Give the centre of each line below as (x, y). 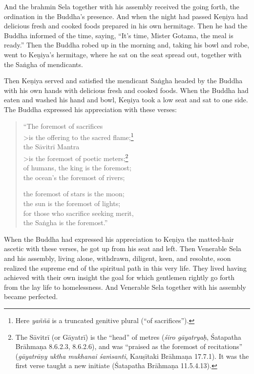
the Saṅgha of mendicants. (43, 64)
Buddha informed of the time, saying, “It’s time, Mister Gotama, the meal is (119, 35)
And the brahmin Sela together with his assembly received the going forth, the (122, 6)
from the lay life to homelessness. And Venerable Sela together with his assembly (125, 287)
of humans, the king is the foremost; (77, 168)
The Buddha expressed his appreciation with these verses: (90, 109)
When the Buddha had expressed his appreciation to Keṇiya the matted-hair (119, 239)
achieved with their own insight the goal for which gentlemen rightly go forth (119, 277)
